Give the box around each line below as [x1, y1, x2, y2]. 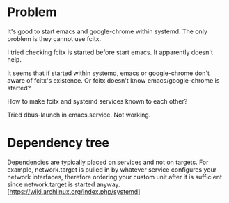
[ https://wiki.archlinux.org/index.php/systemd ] [7, 187, 141, 195]
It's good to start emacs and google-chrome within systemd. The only [7, 27, 207, 35]
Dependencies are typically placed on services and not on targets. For [7, 158, 209, 166]
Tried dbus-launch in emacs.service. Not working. [7, 111, 151, 119]
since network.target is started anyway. [7, 180, 120, 188]
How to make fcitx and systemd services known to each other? [7, 97, 188, 105]
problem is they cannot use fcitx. [7, 34, 102, 42]
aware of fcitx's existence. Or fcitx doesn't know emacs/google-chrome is [7, 76, 220, 84]
